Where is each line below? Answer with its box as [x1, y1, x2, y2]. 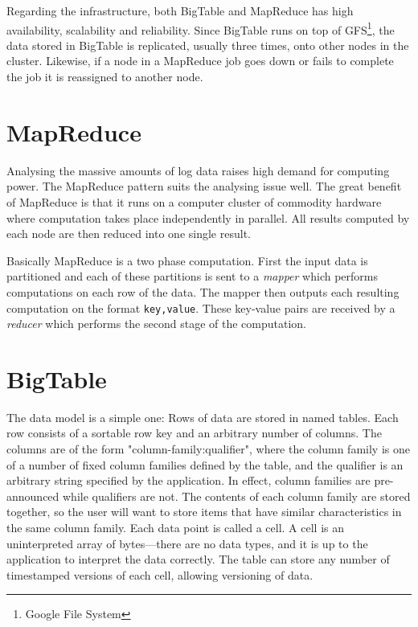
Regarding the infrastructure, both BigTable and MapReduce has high [6, 2, 354, 18]
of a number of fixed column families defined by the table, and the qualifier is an [6, 456, 404, 473]
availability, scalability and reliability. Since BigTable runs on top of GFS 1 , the [6, 18, 395, 38]
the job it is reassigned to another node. [6, 68, 203, 85]
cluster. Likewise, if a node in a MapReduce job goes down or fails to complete [6, 52, 394, 69]
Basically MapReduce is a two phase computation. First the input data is [6, 252, 368, 268]
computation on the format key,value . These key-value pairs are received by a [6, 299, 395, 316]
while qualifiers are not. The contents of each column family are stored [63, 487, 411, 504]
